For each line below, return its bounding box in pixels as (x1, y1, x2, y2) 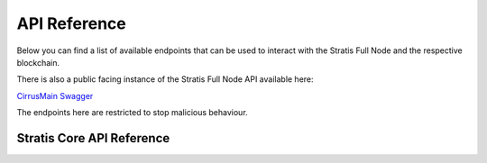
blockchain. (16, 57, 60, 68)
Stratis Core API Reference (16, 131, 170, 146)
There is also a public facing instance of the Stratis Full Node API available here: (16, 74, 315, 85)
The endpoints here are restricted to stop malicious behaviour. (16, 107, 248, 118)
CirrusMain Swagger (16, 90, 94, 101)
